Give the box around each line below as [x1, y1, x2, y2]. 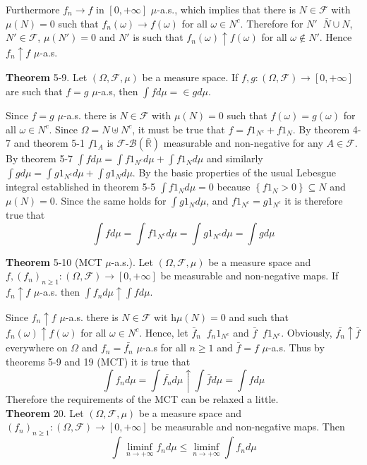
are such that [6, 84, 63, 98]
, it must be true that [132, 121, 225, 136]
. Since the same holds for [54, 193, 167, 208]
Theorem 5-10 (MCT [6, 254, 102, 269]
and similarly [206, 151, 263, 166]
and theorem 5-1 [13, 135, 85, 150]
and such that [229, 309, 289, 324]
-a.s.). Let [111, 254, 153, 269]
